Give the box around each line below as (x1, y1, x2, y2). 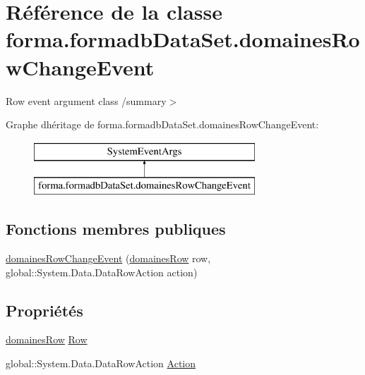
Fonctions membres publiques (6, 218, 226, 240)
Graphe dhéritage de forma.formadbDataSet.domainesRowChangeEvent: (6, 117, 319, 132)
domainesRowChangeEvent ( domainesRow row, (6, 251, 211, 266)
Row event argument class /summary (6, 93, 167, 108)
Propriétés (6, 299, 83, 321)
